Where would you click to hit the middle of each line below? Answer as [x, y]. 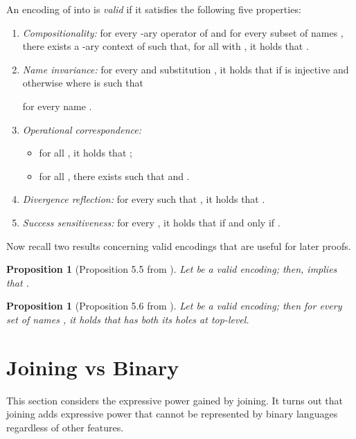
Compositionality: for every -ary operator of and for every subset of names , [183, 32]
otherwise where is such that [83, 83]
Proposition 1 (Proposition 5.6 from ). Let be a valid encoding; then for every [174, 306]
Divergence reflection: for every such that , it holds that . [144, 199]
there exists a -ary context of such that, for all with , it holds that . [166, 46]
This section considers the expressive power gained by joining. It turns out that [175, 400]
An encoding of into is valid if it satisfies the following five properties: [154, 9]
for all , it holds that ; [86, 153]
